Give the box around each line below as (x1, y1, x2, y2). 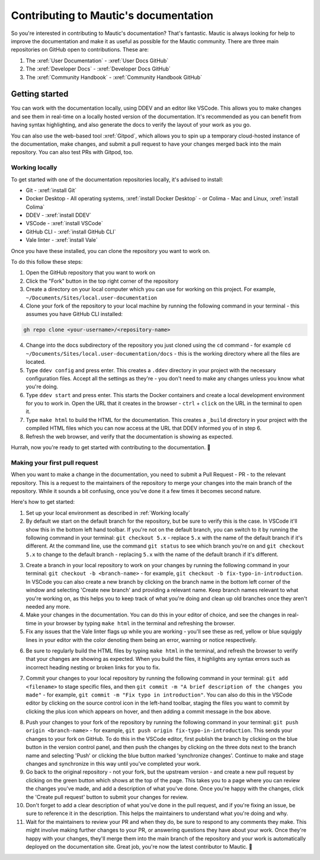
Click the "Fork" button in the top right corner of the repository (25, 277, 179, 284)
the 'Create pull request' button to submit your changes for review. (25, 793, 188, 800)
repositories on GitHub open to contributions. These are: (11, 46, 149, 53)
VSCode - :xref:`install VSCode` (25, 220, 103, 227)
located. (25, 359, 46, 366)
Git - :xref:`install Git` (25, 187, 77, 194)
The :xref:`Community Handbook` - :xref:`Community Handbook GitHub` (25, 73, 203, 81)
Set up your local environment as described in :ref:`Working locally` (25, 509, 191, 516)
